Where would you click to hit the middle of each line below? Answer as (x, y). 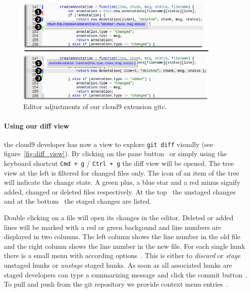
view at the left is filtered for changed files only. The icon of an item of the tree (122, 172)
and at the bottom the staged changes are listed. (78, 201)
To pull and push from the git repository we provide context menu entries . (116, 284)
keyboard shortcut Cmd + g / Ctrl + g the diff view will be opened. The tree (119, 163)
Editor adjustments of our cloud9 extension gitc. (95, 106)
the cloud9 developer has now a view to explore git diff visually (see (109, 144)
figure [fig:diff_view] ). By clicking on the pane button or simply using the (116, 154)
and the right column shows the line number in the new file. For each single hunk (125, 246)
